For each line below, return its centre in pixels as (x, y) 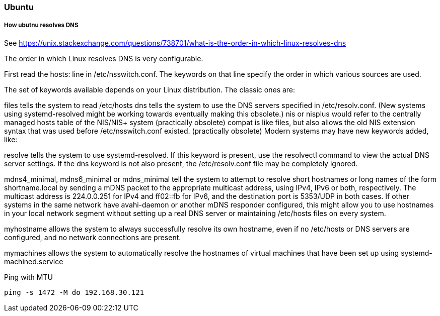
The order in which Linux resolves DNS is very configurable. (104, 58)
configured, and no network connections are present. (93, 237)
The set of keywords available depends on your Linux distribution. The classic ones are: (150, 89)
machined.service (34, 261)
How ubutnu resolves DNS (41, 25)
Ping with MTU (28, 277)
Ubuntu (19, 7)
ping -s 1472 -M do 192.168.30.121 (74, 292)
